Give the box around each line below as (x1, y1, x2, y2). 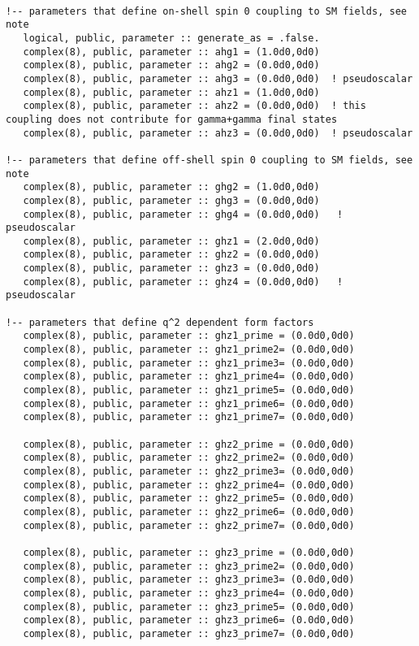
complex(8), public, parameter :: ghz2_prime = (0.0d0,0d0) (23, 438, 355, 450)
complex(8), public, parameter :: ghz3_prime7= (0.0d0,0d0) (23, 627, 355, 639)
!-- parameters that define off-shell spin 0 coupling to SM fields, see (6, 154, 413, 166)
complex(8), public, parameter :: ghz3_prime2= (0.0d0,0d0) (23, 560, 355, 572)
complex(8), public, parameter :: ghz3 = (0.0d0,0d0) (23, 262, 320, 275)
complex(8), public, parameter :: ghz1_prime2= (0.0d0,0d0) (23, 344, 355, 356)
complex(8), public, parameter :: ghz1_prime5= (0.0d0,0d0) (23, 384, 355, 397)
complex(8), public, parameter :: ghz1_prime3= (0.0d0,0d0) (23, 357, 355, 369)
